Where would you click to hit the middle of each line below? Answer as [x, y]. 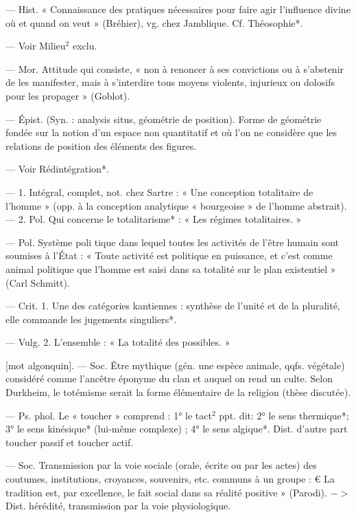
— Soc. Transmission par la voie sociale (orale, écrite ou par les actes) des [161, 465]
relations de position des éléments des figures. [101, 145]
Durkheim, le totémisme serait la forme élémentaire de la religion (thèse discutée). [178, 392]
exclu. [85, 46]
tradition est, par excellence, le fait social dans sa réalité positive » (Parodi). [166, 492]
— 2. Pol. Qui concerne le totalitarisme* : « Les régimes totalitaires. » [154, 219]
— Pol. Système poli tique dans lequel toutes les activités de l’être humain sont [172, 242]
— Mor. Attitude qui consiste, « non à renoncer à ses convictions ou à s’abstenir [175, 68]
